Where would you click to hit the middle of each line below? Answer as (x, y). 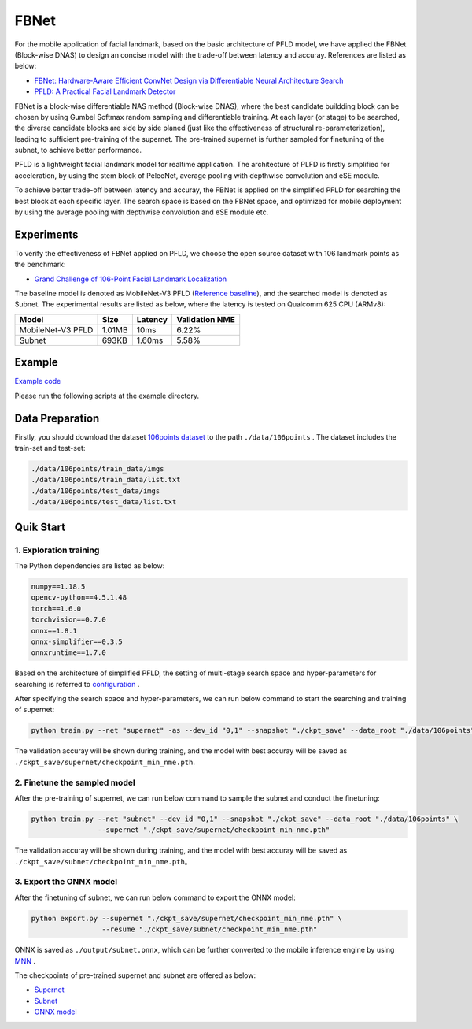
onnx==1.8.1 (54, 631)
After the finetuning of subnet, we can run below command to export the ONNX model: (155, 897)
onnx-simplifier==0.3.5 (77, 641)
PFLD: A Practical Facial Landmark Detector (105, 91)
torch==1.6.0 (56, 608)
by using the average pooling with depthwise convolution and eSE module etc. (142, 212)
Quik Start (40, 527)
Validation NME (206, 319)
